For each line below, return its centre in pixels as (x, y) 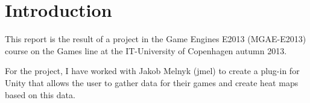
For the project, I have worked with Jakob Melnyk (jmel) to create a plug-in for (152, 71)
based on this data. (40, 94)
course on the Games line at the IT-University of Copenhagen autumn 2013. (146, 50)
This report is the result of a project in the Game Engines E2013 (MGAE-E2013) (156, 39)
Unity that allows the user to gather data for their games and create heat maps (152, 82)
